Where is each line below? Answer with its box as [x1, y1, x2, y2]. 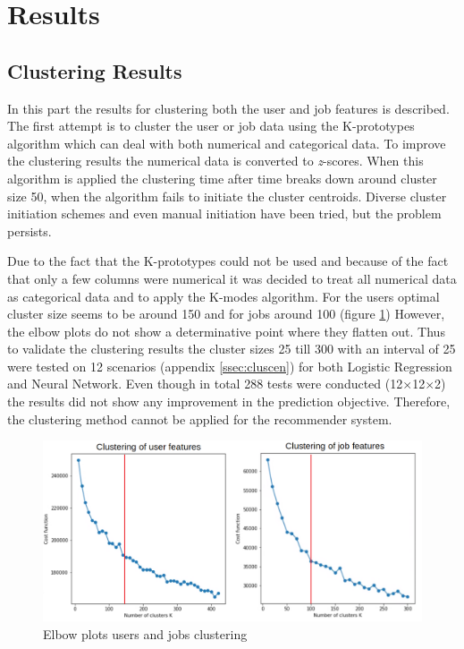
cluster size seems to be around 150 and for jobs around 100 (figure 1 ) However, [7, 304, 445, 323]
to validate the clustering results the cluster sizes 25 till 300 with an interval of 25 [7, 339, 456, 358]
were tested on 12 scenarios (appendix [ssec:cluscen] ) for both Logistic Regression [7, 356, 452, 375]
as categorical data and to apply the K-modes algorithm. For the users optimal [7, 286, 440, 305]
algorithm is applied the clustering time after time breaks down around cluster [7, 168, 437, 187]
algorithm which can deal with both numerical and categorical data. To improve [7, 133, 446, 152]
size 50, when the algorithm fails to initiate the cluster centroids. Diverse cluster [7, 186, 447, 205]
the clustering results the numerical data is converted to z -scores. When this [7, 151, 424, 170]
